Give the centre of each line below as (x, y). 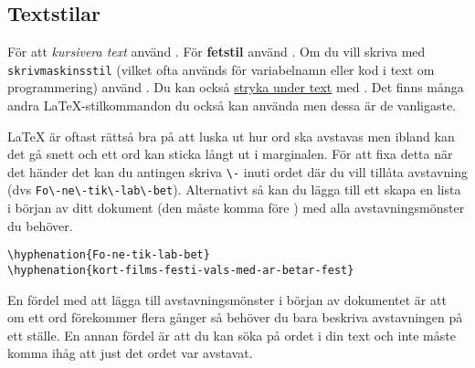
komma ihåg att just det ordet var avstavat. (130, 353)
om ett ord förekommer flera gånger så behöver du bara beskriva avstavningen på (235, 317)
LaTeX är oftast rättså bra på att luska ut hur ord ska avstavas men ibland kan (231, 136)
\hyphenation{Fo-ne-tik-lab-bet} (109, 255)
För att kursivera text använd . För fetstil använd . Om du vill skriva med (216, 52)
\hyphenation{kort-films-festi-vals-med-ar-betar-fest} (181, 270)
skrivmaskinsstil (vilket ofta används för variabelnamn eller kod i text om (221, 69)
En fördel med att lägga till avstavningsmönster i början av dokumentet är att (227, 299)
